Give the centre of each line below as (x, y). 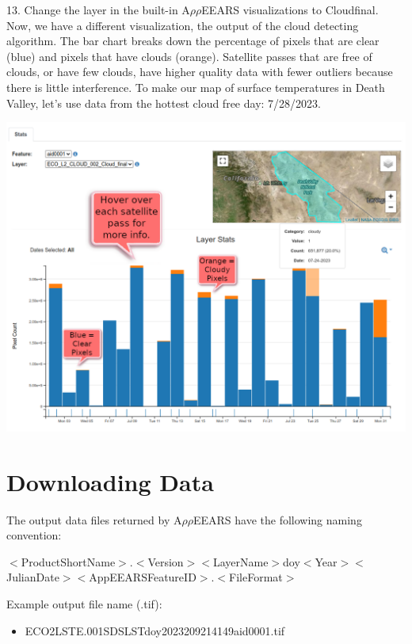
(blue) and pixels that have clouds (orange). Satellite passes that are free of (189, 56)
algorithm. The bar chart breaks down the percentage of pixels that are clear (193, 41)
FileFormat (256, 577)
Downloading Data (110, 481)
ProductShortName (68, 561)
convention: (34, 535)
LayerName (240, 561)
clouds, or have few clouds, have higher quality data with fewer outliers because (200, 72)
